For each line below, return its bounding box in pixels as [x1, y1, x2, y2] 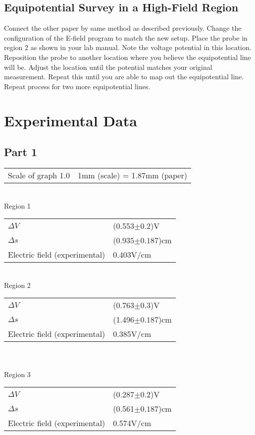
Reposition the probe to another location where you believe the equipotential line [4, 52, 251, 62]
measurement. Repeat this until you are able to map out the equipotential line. [4, 71, 244, 82]
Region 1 [4, 200, 31, 211]
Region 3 [4, 369, 31, 379]
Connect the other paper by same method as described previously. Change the [4, 23, 242, 33]
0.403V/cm [113, 249, 152, 261]
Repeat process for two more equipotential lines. [4, 81, 151, 91]
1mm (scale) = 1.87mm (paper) [77, 169, 187, 181]
